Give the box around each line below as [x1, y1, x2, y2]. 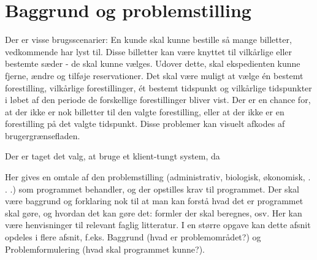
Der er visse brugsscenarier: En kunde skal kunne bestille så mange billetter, [5, 33, 292, 46]
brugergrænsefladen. [5, 129, 80, 142]
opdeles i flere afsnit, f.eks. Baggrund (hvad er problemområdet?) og [5, 231, 261, 243]
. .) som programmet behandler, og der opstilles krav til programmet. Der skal [5, 182, 299, 195]
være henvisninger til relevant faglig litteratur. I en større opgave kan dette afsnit [5, 218, 311, 231]
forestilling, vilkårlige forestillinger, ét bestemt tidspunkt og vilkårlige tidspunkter [5, 81, 312, 94]
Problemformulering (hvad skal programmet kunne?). [5, 242, 205, 255]
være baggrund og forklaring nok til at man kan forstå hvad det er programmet [5, 194, 304, 207]
